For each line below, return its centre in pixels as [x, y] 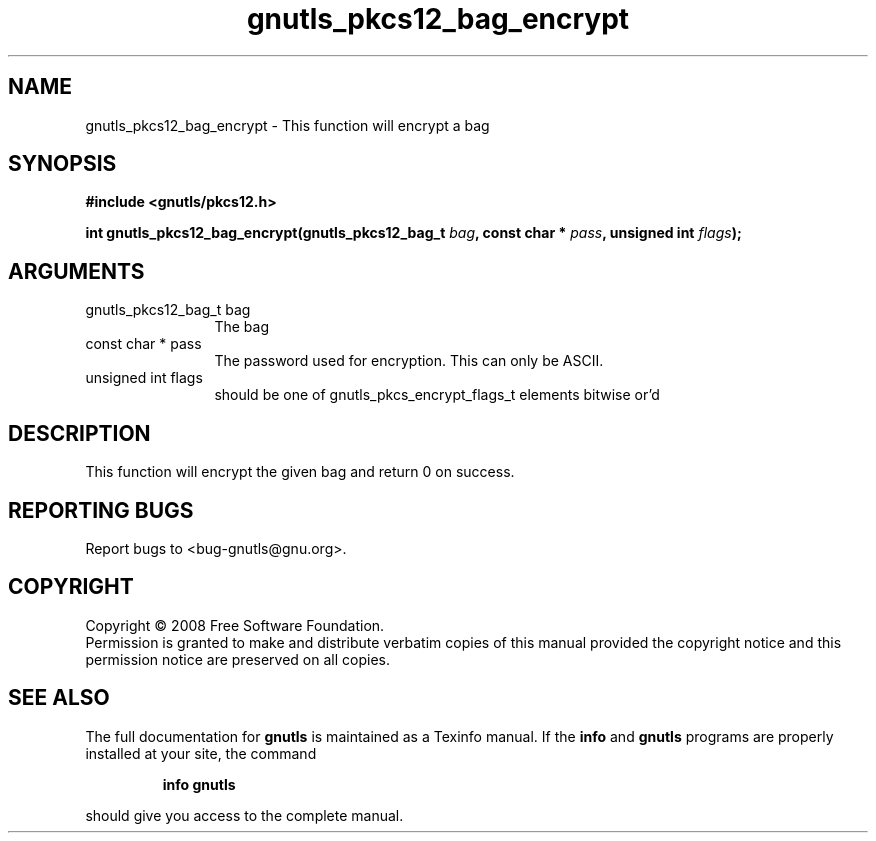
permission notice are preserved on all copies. [237, 659]
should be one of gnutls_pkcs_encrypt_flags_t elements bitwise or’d [437, 395]
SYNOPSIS [62, 164]
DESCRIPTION [79, 433]
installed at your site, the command [201, 753]
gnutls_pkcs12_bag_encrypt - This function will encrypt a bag [287, 125]
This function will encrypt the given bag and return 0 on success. [300, 472]
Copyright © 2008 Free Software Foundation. [235, 625]
